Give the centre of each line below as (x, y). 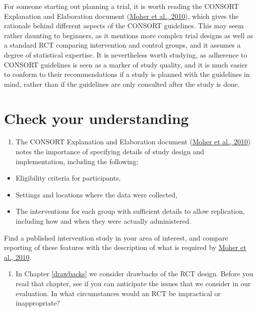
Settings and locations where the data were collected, (96, 194)
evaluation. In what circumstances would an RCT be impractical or (118, 293)
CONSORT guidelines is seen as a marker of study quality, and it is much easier (126, 64)
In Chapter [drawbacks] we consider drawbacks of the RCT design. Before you (134, 274)
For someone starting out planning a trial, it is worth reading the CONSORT (122, 6)
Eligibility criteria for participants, (68, 178)
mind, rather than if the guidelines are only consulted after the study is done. (122, 84)
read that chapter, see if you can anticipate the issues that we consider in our (133, 283)
